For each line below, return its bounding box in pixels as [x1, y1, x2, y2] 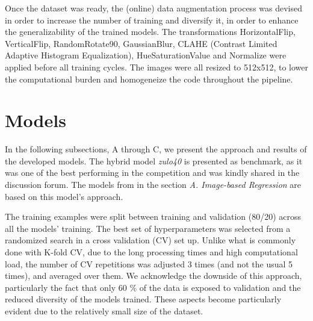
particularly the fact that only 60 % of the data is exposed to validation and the [5, 281, 301, 293]
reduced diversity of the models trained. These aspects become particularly [5, 293, 282, 305]
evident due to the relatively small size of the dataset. [5, 305, 203, 317]
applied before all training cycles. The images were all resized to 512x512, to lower [5, 60, 308, 73]
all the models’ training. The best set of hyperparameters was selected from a [5, 222, 291, 234]
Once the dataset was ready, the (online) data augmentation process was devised [5, 2, 303, 14]
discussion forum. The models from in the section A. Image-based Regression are [5, 178, 302, 191]
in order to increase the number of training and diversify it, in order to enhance [5, 13, 299, 26]
